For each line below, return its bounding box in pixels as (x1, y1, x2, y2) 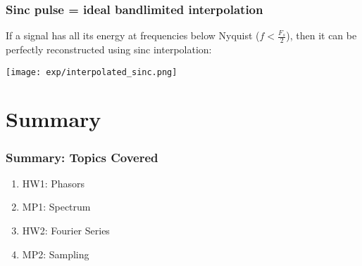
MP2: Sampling (22, 246, 89, 261)
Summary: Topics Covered (6, 148, 158, 166)
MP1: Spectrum (22, 199, 91, 214)
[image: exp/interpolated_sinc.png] (6, 67, 177, 77)
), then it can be (286, 28, 357, 43)
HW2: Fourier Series (22, 223, 110, 238)
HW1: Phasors (22, 175, 85, 190)
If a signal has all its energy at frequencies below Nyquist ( (6, 28, 260, 43)
